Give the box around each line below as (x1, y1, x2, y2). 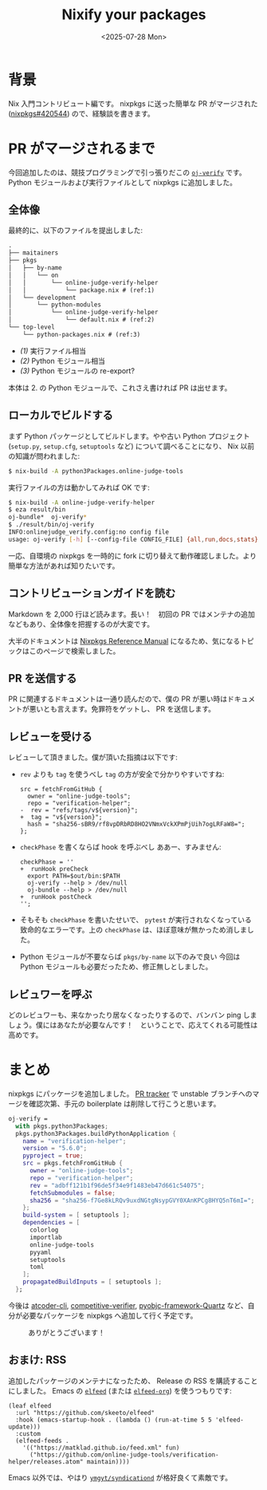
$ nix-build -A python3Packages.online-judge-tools (8, 467, 183, 475)
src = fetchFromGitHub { (19, 786, 103, 794)
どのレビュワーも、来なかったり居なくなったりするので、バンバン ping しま (8, 1011, 257, 1019)
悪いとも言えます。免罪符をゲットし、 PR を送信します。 (29, 704, 216, 714)
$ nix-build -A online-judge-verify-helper (8, 499, 155, 507)
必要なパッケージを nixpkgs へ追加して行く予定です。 (22, 1311, 198, 1320)
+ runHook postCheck (19, 893, 92, 901)
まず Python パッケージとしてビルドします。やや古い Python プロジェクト (8, 431, 250, 440)
